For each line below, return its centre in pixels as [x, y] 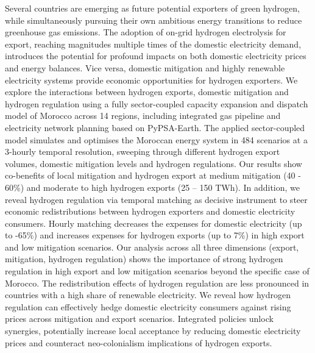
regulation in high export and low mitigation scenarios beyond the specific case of [157, 271]
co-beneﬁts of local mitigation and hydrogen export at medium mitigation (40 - [153, 175]
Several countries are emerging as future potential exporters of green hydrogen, [152, 8]
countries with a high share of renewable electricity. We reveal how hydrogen [148, 295]
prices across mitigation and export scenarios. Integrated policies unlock [139, 319]
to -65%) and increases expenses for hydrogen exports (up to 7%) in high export [155, 235]
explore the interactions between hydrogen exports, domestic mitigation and [147, 92]
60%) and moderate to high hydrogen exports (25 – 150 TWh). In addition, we [152, 187]
